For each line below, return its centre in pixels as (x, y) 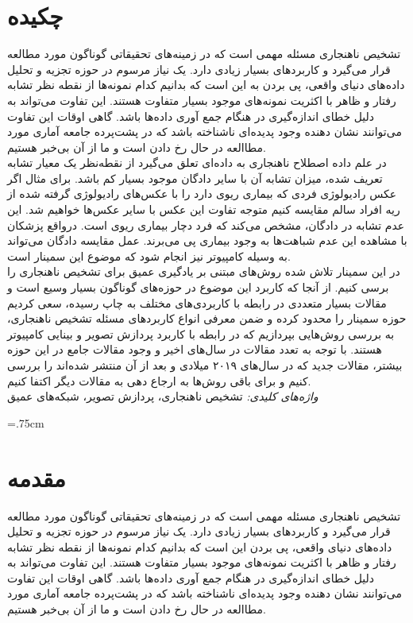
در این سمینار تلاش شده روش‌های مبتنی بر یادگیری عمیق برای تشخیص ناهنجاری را (204, 271)
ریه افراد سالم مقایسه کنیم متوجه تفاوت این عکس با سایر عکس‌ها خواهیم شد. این (204, 209)
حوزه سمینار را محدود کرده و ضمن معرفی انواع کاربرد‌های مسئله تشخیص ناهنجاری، (207, 318)
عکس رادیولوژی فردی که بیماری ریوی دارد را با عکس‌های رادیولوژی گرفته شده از (202, 193)
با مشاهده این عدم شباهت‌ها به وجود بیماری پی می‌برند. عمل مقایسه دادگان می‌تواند (207, 240)
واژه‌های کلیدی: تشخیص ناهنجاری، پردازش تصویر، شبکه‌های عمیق (163, 396)
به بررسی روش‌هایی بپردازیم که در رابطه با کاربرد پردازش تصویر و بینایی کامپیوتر (201, 333)
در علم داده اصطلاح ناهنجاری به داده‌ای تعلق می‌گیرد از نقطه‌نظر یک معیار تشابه (197, 163)
